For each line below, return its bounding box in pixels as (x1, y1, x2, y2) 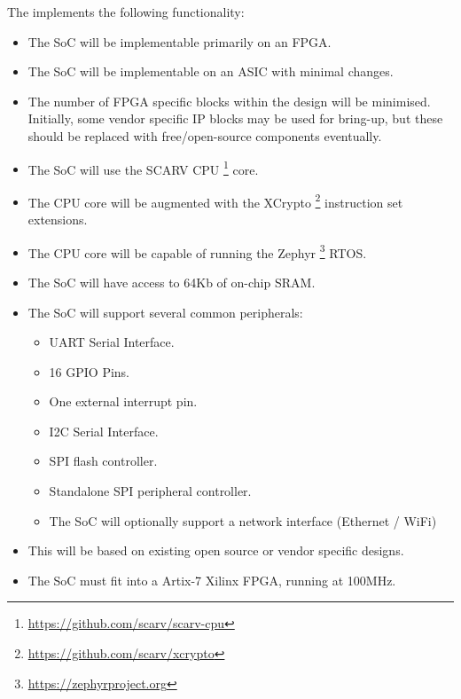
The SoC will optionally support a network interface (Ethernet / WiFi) (49, 511, 437, 530)
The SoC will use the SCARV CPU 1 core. (27, 157, 259, 178)
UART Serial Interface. (49, 333, 175, 351)
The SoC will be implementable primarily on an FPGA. (27, 32, 332, 51)
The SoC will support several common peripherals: (27, 302, 303, 321)
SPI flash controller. (49, 452, 158, 470)
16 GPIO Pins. (49, 362, 130, 381)
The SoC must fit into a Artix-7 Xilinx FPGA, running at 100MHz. (27, 570, 396, 589)
